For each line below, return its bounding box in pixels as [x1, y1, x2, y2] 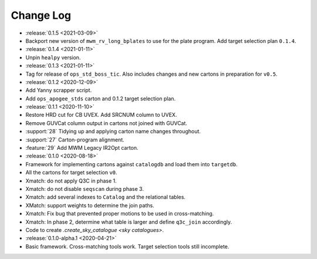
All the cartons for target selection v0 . [25, 169, 117, 176]
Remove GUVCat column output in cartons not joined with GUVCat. [25, 119, 188, 126]
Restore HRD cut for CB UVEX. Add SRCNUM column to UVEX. [25, 112, 177, 119]
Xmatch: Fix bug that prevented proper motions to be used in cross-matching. [25, 210, 214, 217]
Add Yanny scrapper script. [25, 87, 92, 94]
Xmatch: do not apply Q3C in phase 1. [25, 177, 117, 184]
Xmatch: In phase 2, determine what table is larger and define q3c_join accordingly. [25, 218, 232, 226]
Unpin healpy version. [25, 53, 81, 61]
